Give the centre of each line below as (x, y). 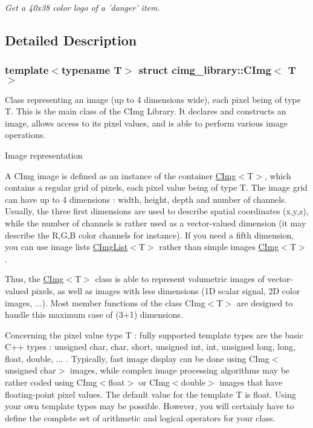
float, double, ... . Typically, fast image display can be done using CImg (137, 358)
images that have (251, 382)
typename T (92, 70)
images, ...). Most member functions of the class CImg (105, 302)
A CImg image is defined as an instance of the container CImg (121, 175)
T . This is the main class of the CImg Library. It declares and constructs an (146, 111)
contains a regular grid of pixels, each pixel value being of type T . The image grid (156, 187)
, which (278, 175)
